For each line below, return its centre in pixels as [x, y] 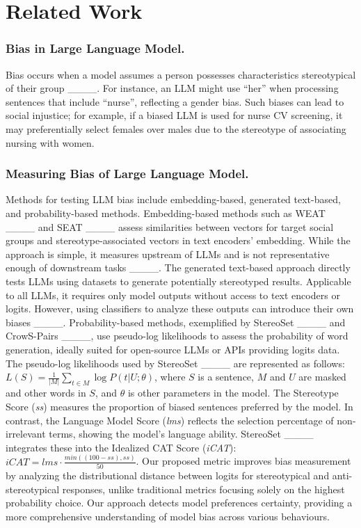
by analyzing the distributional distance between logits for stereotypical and [168, 475]
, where [170, 377]
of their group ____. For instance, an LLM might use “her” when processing [172, 88]
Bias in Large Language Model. [95, 48]
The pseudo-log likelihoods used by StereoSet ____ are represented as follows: [175, 363]
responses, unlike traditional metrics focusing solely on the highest [203, 489]
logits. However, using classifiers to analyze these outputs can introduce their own [180, 309]
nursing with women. [50, 142]
